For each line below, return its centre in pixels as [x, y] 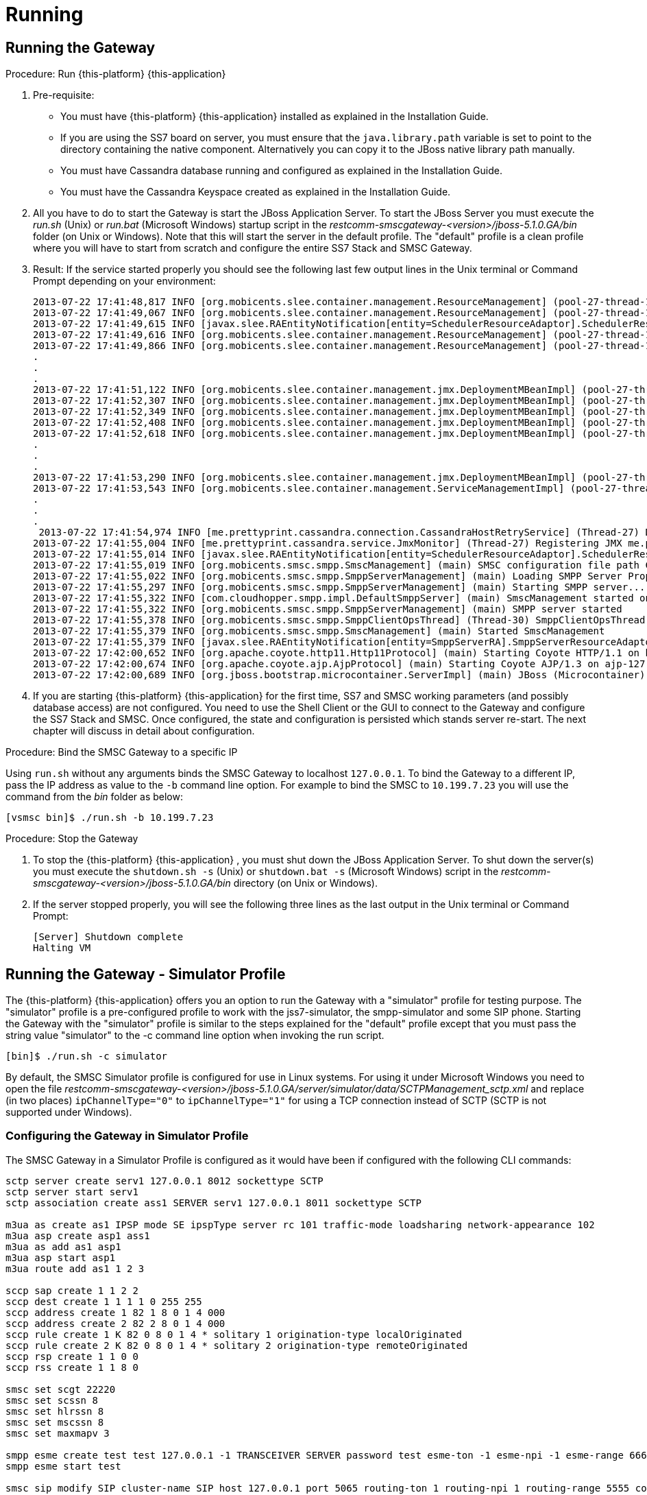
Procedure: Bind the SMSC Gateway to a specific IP [122, 752]
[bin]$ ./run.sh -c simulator [87, 1056]
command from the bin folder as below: [94, 797]
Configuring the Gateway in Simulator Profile [127, 1136]
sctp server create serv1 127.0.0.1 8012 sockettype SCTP [164, 1181]
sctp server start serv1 [72, 1192]
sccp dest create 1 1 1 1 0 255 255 [104, 1301]
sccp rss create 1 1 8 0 [72, 1367]
